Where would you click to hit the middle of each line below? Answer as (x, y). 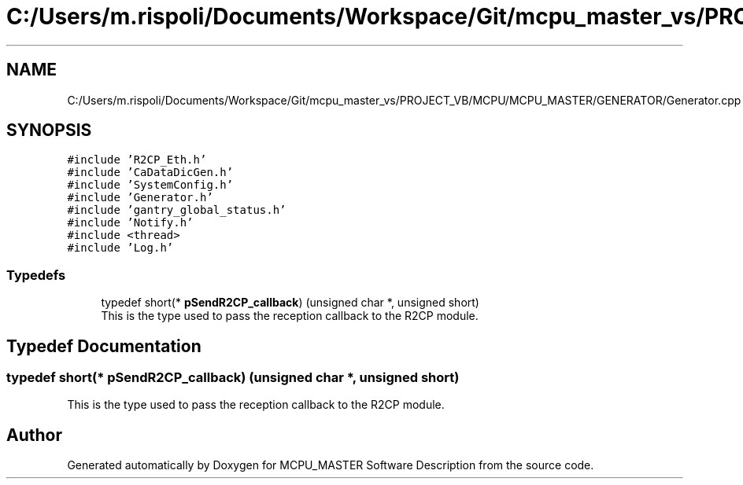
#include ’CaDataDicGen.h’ (150, 173)
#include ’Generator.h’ (140, 198)
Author (34, 435)
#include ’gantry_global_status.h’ (177, 210)
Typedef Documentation (104, 346)
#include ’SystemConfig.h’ (150, 185)
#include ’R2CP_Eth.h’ (137, 160)
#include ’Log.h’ (120, 248)
